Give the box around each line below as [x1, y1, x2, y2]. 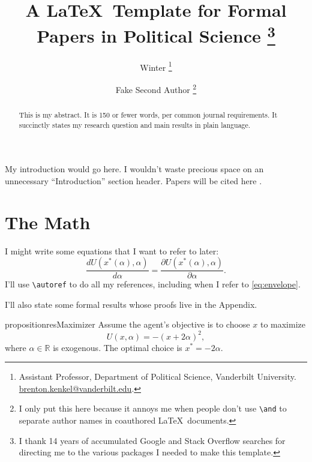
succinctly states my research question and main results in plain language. [19, 119, 251, 130]
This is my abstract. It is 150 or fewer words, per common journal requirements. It [19, 109, 278, 119]
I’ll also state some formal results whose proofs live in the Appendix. [5, 298, 257, 310]
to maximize [260, 318, 305, 331]
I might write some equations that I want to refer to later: [5, 244, 219, 257]
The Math [5, 209, 91, 234]
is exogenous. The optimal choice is [53, 341, 182, 353]
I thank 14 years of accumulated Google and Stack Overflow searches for [19, 434, 286, 446]
